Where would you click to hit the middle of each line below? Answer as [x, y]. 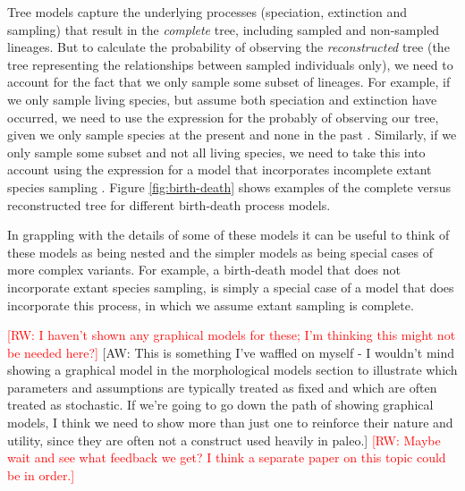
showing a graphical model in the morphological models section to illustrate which [232, 370]
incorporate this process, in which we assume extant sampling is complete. [211, 305]
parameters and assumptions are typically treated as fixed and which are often [222, 387]
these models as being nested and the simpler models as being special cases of [220, 252]
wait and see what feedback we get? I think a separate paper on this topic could [227, 457]
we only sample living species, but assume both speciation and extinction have [222, 99]
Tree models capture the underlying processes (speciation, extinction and [207, 12]
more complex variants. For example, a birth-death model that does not [204, 270]
